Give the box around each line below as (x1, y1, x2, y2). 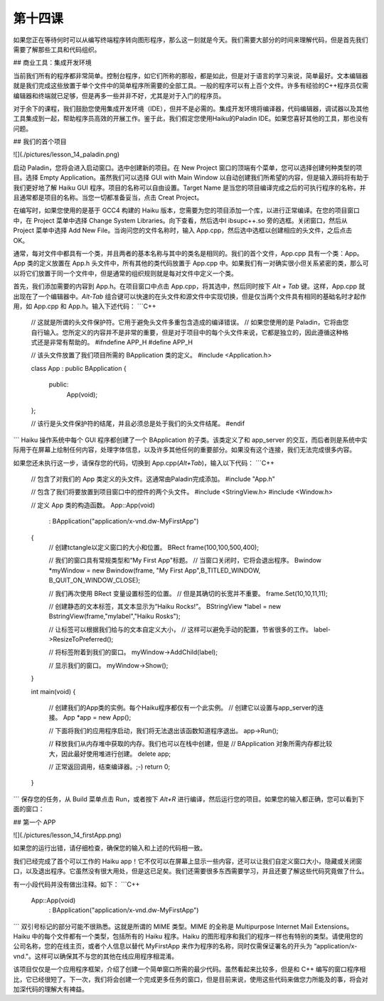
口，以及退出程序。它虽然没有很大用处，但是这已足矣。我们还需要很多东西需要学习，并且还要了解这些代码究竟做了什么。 (13, 867, 368, 875)
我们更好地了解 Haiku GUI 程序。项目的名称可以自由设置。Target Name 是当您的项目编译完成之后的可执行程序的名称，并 (13, 183, 366, 192)
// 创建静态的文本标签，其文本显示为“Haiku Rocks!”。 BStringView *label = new (48, 602, 282, 610)
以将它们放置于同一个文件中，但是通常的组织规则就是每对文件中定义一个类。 (13, 269, 238, 277)
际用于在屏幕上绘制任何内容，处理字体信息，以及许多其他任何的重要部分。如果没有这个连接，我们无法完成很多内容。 (13, 445, 356, 454)
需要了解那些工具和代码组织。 (13, 45, 101, 53)
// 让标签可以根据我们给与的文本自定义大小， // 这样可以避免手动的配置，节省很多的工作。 (48, 625, 312, 634)
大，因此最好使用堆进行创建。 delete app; (48, 750, 171, 758)
